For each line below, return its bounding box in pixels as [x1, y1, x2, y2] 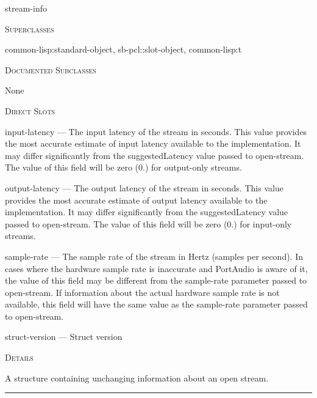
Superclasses [5, 22, 54, 35]
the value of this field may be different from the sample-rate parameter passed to [5, 274, 307, 287]
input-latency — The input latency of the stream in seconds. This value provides [5, 125, 307, 138]
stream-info [5, 2, 47, 14]
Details [5, 351, 34, 364]
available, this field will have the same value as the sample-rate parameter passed [5, 298, 308, 311]
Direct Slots [5, 104, 55, 117]
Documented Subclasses [5, 63, 96, 76]
